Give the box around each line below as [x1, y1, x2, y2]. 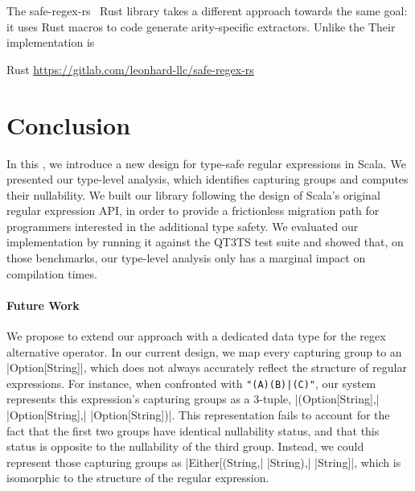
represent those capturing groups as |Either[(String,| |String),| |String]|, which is [6, 453, 401, 470]
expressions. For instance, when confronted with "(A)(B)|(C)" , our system [6, 374, 376, 391]
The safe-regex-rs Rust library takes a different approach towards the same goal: [6, 2, 408, 19]
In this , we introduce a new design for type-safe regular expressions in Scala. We [6, 155, 406, 171]
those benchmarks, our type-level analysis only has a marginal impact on [6, 250, 366, 266]
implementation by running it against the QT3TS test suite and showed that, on [6, 233, 404, 250]
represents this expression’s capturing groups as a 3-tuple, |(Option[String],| [6, 390, 380, 407]
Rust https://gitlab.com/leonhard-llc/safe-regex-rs [6, 60, 254, 77]
